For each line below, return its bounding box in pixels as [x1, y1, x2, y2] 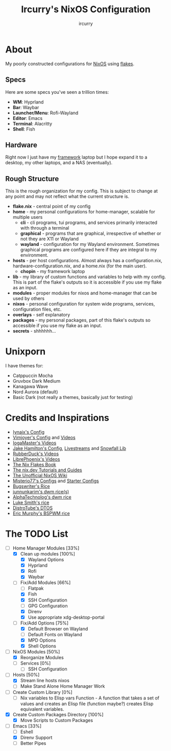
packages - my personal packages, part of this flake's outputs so [12, 317, 151, 323]
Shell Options [28, 643, 56, 649]
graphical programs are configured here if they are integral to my [20, 246, 157, 253]
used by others [12, 295, 45, 302]
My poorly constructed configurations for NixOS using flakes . [5, 60, 134, 67]
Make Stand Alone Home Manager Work [20, 683, 106, 689]
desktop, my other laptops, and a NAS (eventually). [5, 160, 113, 166]
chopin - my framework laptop [20, 268, 85, 274]
